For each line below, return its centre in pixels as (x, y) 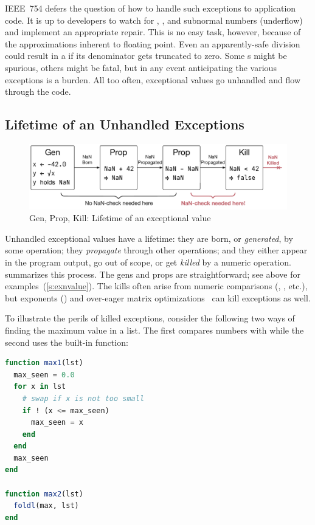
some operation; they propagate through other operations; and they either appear (156, 250)
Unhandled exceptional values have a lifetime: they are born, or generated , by (149, 238)
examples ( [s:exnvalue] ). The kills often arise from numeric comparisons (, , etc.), (156, 286)
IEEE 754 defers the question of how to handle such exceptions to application (151, 8)
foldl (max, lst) (46, 506)
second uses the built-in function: (67, 342)
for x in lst (40, 387)
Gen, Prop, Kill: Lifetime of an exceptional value (120, 218)
